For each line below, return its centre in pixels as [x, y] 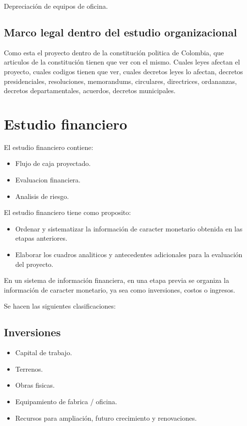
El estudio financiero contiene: [49, 147]
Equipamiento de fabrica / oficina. [66, 401]
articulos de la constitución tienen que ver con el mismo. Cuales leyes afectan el [122, 62]
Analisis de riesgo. [42, 196]
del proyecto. [34, 264]
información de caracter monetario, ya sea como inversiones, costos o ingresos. [120, 289]
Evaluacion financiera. [48, 180]
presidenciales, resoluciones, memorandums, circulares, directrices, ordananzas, [120, 81]
